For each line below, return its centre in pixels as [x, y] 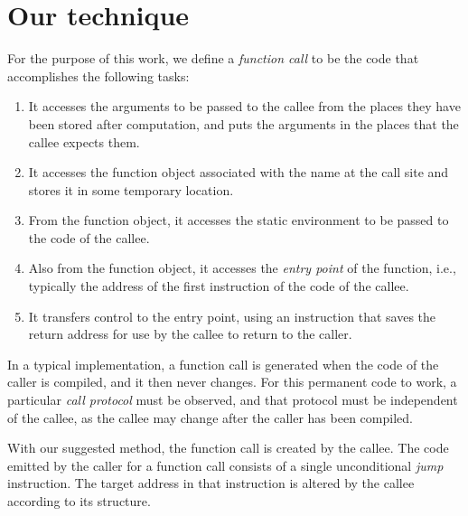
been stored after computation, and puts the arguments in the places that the [243, 123]
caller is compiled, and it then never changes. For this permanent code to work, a [232, 382]
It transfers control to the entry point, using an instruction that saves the [232, 316]
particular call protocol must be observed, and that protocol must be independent [233, 400]
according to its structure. [79, 501]
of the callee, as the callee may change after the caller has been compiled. [210, 417]
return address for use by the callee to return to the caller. [190, 334]
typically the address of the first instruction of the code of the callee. [219, 286]
